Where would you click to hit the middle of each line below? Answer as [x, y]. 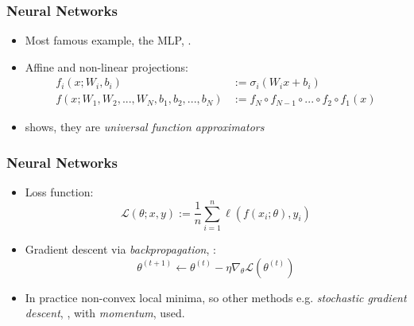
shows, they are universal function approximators [145, 127]
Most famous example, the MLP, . [108, 40]
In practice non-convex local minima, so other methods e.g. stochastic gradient [216, 297]
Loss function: [59, 192]
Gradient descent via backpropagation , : [120, 249]
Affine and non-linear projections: [106, 66]
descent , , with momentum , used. [105, 313]
